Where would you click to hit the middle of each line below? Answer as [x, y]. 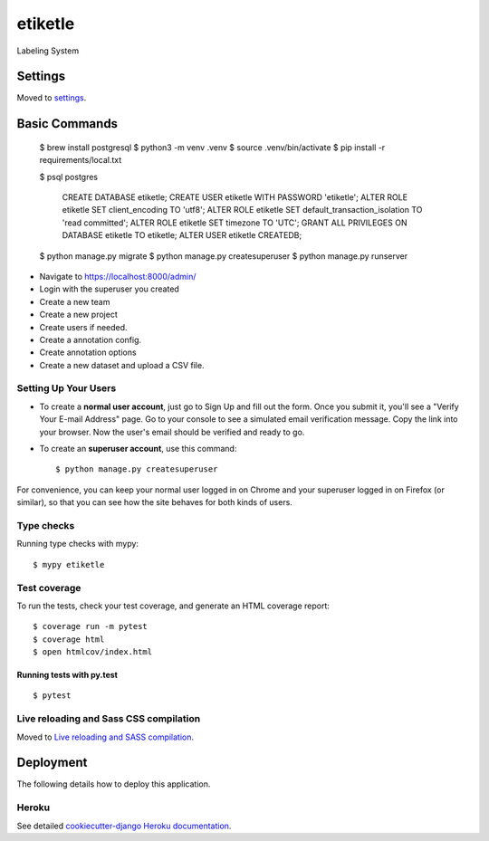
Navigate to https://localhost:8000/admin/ [118, 276]
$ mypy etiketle [69, 564]
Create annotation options [88, 352]
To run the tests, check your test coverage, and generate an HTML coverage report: [173, 606]
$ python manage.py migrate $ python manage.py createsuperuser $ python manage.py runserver [224, 256]
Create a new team [75, 301]
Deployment [52, 763]
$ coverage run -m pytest [91, 626]
